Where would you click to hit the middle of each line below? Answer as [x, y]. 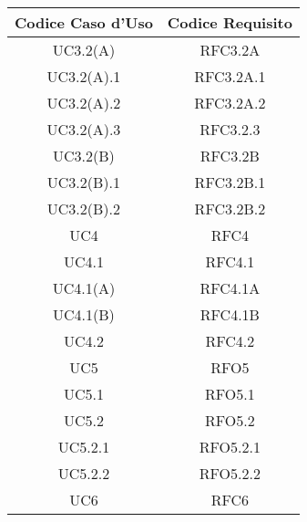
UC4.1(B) [84, 314]
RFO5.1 [230, 394]
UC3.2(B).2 [84, 209]
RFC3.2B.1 [230, 182]
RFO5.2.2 [230, 473]
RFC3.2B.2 [230, 209]
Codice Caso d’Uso [84, 22]
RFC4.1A [230, 288]
